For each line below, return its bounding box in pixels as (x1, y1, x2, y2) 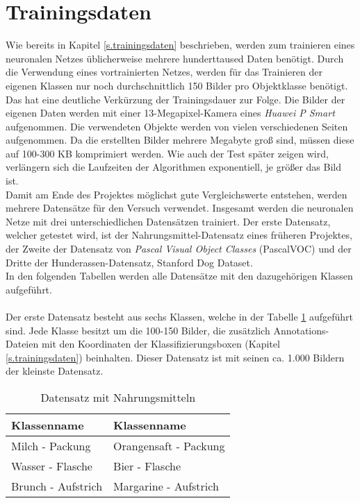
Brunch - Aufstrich (11, 477, 103, 494)
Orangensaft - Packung (113, 437, 225, 454)
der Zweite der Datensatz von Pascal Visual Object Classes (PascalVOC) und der (6, 241, 352, 256)
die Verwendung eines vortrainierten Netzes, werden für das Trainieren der (6, 65, 322, 79)
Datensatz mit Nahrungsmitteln (40, 389, 196, 405)
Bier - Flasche (113, 457, 181, 474)
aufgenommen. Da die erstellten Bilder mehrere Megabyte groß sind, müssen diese (6, 133, 354, 147)
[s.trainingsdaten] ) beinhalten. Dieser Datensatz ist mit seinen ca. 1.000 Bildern (6, 350, 345, 364)
